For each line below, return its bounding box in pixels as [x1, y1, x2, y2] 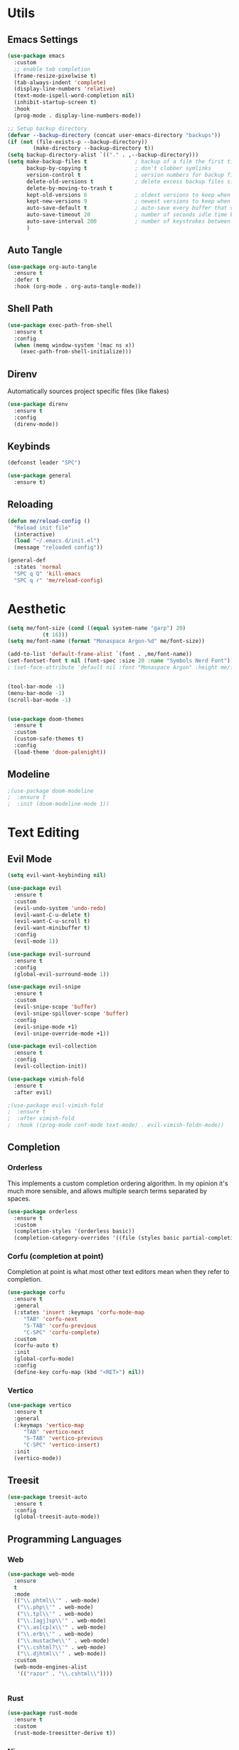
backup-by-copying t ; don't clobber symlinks [26, 165, 212, 172]
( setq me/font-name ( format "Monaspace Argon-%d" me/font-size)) [7, 637, 205, 645]
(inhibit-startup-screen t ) [14, 98, 97, 106]
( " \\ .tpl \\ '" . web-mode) [16, 1611, 94, 1618]
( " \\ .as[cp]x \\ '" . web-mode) [16, 1624, 107, 1631]
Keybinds [7, 440, 51, 452]
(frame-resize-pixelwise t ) [14, 72, 97, 79]
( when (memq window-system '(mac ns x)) [14, 341, 135, 349]
